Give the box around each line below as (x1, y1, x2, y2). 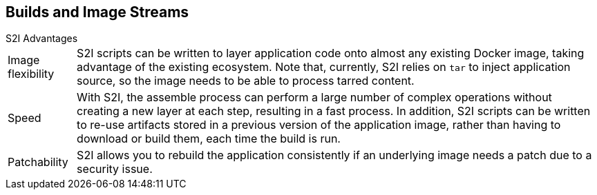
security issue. (77, 162, 153, 176)
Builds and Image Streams (6, 3, 189, 21)
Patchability (8, 155, 68, 170)
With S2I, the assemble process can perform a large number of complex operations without (77, 90, 552, 105)
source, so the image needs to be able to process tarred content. (77, 74, 415, 88)
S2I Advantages (6, 32, 78, 45)
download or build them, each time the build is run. (77, 132, 341, 146)
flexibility (8, 67, 55, 81)
